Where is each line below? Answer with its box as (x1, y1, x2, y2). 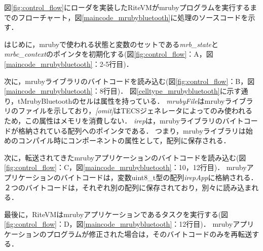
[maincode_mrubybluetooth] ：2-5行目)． (4, 58, 133, 69)
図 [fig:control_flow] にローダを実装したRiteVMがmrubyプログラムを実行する (4, 2, 250, 12)
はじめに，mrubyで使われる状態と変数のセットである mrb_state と (4, 38, 219, 49)
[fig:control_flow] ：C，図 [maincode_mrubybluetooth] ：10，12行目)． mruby (4, 162, 247, 173)
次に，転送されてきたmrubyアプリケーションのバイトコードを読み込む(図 (4, 152, 246, 162)
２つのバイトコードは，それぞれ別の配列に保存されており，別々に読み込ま (4, 182, 252, 192)
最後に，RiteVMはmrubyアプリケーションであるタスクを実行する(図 (4, 208, 229, 219)
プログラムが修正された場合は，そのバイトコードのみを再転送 (46, 228, 252, 239)
